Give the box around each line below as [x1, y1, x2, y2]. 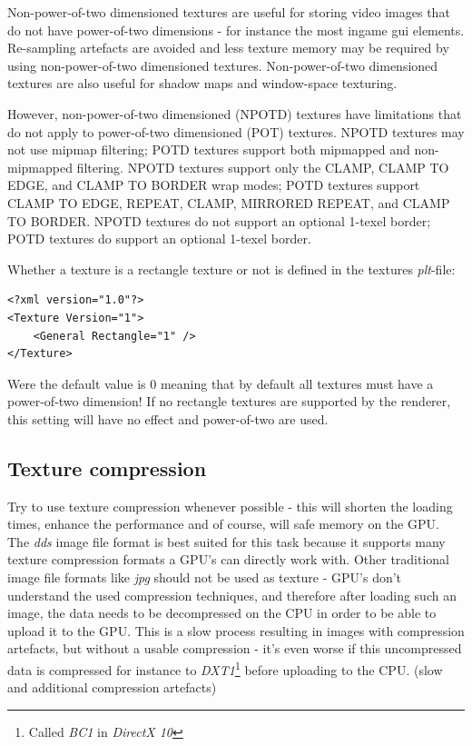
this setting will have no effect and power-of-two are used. [7, 409, 329, 428]
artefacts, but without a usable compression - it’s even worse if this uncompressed [7, 639, 462, 658]
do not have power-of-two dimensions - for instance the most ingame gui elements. [7, 20, 465, 39]
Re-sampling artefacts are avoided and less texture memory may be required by [7, 38, 449, 57]
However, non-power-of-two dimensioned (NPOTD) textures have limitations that [7, 104, 462, 123]
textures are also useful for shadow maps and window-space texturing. [7, 74, 398, 93]
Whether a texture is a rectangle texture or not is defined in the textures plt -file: [7, 259, 456, 278]
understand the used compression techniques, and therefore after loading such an [7, 585, 457, 604]
